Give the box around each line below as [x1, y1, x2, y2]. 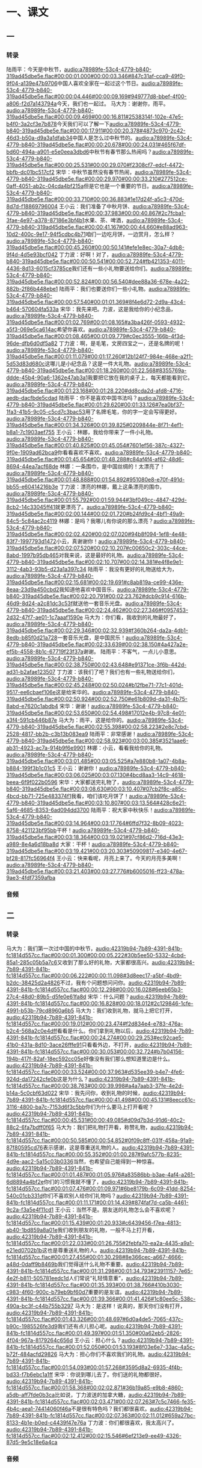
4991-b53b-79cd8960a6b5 [6, 1007, 75, 1015]
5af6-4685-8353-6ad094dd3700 [6, 806, 90, 813]
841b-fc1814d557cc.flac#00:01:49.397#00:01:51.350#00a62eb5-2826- [6, 1330, 182, 1337]
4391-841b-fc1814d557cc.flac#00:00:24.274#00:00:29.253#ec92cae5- [6, 1034, 185, 1042]
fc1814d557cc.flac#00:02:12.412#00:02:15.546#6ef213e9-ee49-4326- [6, 1432, 182, 1440]
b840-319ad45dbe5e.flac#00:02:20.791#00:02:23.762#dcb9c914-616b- [6, 592, 187, 600]
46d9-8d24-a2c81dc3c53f [6, 600, 73, 607]
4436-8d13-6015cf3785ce [6, 264, 72, 272]
